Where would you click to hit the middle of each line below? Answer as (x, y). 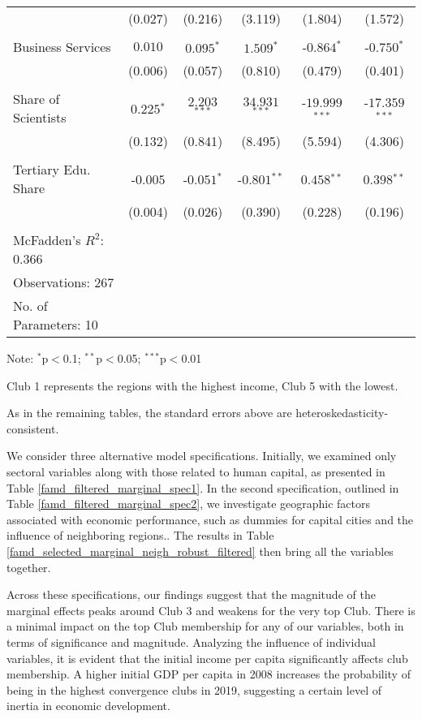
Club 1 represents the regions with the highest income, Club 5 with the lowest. (202, 385)
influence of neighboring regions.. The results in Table (140, 535)
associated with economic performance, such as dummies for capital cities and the (210, 519)
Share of (37, 99)
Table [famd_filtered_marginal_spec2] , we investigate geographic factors (189, 504)
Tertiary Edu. (52, 169)
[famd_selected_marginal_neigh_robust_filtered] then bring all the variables (200, 551)
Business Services (62, 47)
